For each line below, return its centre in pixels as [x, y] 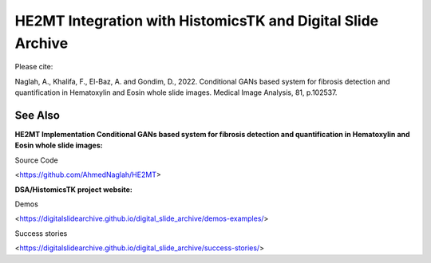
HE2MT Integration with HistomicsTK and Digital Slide [197, 21]
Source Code [37, 160]
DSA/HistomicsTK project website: [74, 189]
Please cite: [34, 67]
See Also [37, 115]
